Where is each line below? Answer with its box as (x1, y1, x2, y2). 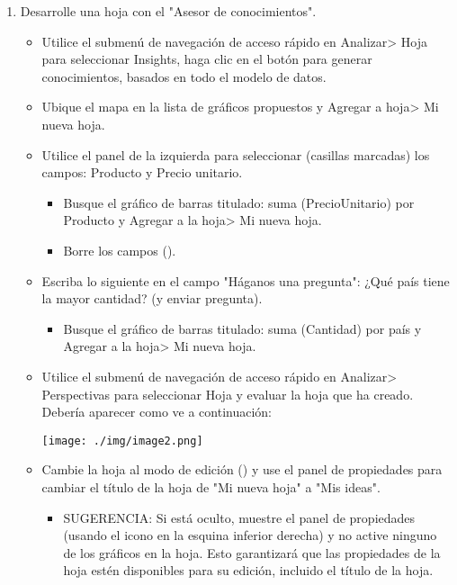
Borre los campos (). (63, 240, 176, 259)
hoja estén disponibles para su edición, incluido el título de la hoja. (63, 561, 434, 580)
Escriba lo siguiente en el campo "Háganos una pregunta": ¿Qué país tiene (41, 271, 450, 290)
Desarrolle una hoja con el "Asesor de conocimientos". (20, 2, 317, 20)
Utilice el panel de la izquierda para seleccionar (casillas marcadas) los (41, 145, 430, 164)
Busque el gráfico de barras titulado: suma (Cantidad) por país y (63, 319, 422, 337)
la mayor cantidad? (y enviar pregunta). (41, 289, 263, 308)
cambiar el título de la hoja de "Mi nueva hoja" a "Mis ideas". (41, 477, 381, 496)
